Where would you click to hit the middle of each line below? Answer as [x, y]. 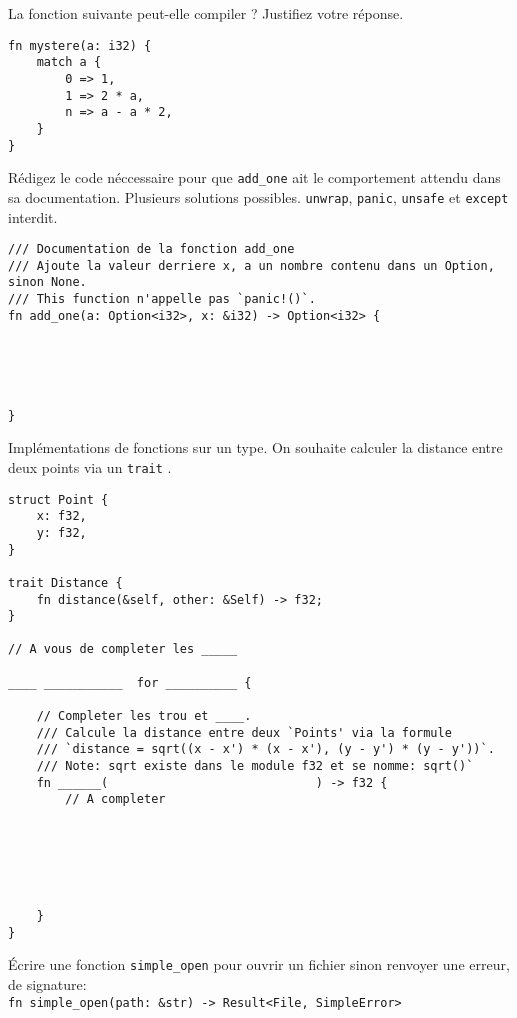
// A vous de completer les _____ [123, 649]
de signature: [47, 983]
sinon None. [47, 282]
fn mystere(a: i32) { [80, 45]
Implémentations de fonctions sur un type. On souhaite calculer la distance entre [255, 447]
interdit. [33, 216]
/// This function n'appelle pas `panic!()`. [162, 299]
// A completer [115, 799]
